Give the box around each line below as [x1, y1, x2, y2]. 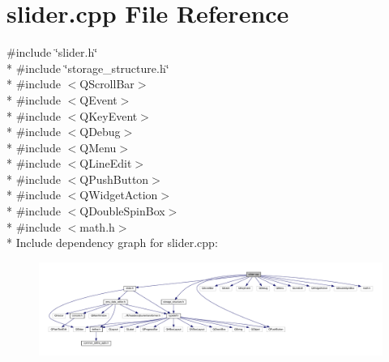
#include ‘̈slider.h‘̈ [6, 44, 98, 61]
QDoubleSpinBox [79, 202, 165, 219]
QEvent [79, 91, 118, 108]
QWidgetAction [79, 186, 158, 203]
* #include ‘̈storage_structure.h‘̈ [6, 59, 169, 76]
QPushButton [79, 170, 149, 187]
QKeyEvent [79, 107, 138, 124]
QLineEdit [79, 155, 132, 172]
